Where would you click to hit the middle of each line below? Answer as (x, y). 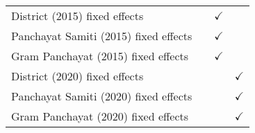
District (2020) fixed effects (77, 76)
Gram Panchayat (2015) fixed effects (100, 56)
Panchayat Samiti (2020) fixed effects (102, 96)
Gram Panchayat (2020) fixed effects (100, 116)
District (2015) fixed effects (77, 16)
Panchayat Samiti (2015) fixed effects (102, 36)
